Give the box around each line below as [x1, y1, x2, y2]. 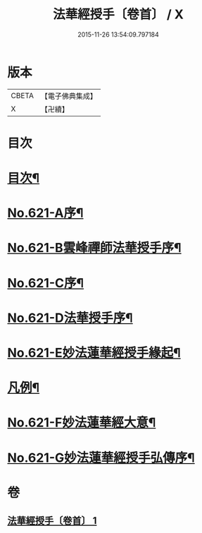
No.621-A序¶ [7, 205, 84, 221]
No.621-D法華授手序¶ [7, 310, 134, 325]
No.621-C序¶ [7, 275, 84, 291]
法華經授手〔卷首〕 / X [52, 6, 184, 23]
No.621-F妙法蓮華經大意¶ [7, 414, 156, 431]
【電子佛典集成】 [40, 91, 97, 101]
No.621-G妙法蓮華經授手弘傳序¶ [7, 450, 195, 466]
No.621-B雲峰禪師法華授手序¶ [7, 240, 182, 256]
